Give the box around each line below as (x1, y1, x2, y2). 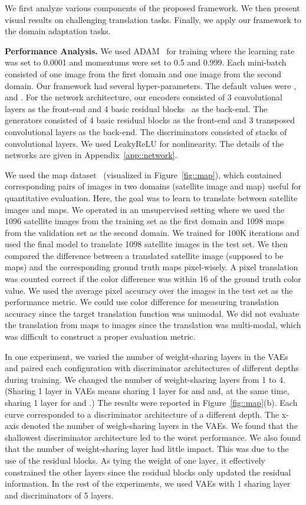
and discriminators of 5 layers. (5, 488, 114, 501)
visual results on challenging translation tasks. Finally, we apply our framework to (5, 13, 301, 25)
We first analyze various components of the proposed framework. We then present (5, 2, 300, 14)
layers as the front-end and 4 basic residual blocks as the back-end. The (5, 102, 268, 114)
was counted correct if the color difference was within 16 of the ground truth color (5, 273, 301, 285)
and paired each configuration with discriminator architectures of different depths (5, 362, 299, 374)
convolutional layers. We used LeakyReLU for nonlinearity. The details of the (5, 137, 284, 149)
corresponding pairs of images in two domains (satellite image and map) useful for (5, 180, 302, 192)
